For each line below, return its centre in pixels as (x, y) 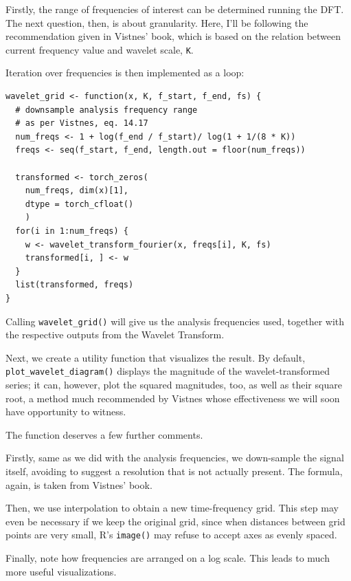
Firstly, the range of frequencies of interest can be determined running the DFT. (175, 9)
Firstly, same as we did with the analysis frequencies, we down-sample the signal (175, 458)
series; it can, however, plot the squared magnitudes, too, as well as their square (174, 385)
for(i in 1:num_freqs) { (72, 231)
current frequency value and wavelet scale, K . (100, 49)
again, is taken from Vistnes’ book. (79, 484)
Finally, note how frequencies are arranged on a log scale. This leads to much (168, 558)
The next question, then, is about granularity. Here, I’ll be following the (157, 22)
